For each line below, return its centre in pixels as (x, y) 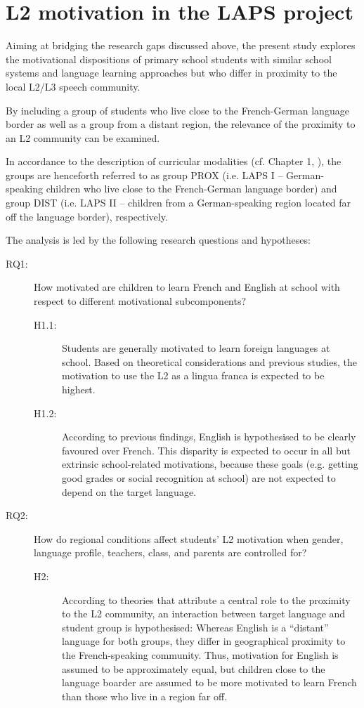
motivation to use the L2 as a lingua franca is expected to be (193, 375)
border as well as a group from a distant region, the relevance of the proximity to (181, 124)
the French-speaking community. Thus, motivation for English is (200, 654)
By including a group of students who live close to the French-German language (177, 110)
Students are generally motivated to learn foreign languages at (196, 348)
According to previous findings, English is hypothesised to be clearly (209, 437)
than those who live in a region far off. (145, 696)
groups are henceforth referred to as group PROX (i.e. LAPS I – (144, 175)
